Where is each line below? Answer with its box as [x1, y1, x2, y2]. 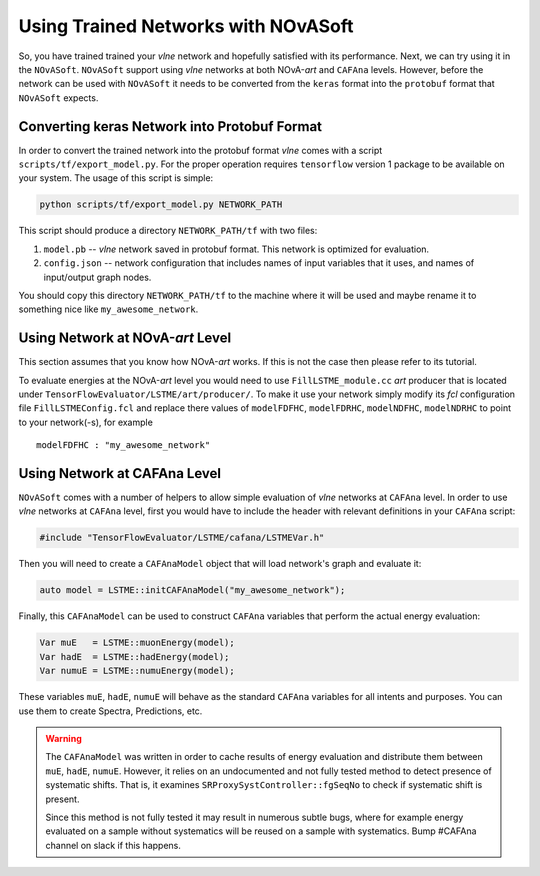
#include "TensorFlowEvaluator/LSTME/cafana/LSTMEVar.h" [39, 532, 325, 544]
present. [45, 793, 80, 805]
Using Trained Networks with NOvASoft [18, 15, 354, 37]
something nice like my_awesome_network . [18, 303, 199, 315]
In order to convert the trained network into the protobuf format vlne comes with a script [18, 144, 383, 156]
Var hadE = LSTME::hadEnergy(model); [39, 651, 230, 662]
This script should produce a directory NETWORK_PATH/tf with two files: [18, 225, 318, 237]
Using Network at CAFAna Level [18, 465, 222, 482]
